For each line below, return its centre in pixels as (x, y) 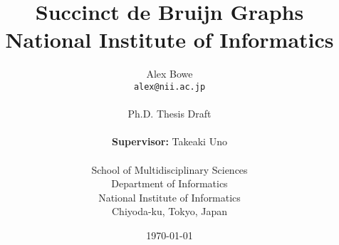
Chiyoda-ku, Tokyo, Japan (169, 211)
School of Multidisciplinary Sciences (169, 169)
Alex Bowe (169, 74)
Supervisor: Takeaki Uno (169, 141)
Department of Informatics (169, 183)
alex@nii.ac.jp (169, 87)
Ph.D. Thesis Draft (169, 114)
